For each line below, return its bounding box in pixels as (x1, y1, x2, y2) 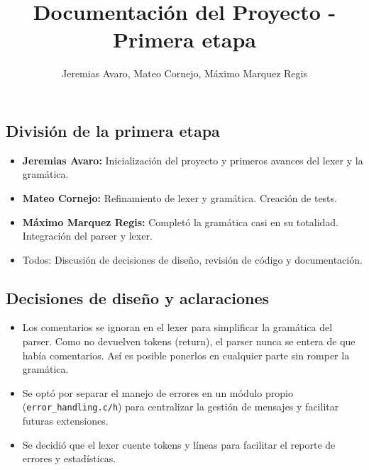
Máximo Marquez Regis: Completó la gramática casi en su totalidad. (22, 214, 338, 229)
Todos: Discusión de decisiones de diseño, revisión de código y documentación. (22, 252, 363, 267)
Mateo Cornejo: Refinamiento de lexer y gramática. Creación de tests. (22, 190, 337, 205)
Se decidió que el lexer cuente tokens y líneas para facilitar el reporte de (22, 437, 336, 452)
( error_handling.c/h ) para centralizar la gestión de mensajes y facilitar (22, 399, 339, 414)
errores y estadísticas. (22, 451, 116, 466)
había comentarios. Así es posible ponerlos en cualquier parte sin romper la (22, 347, 350, 362)
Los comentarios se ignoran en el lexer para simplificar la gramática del (22, 320, 333, 335)
